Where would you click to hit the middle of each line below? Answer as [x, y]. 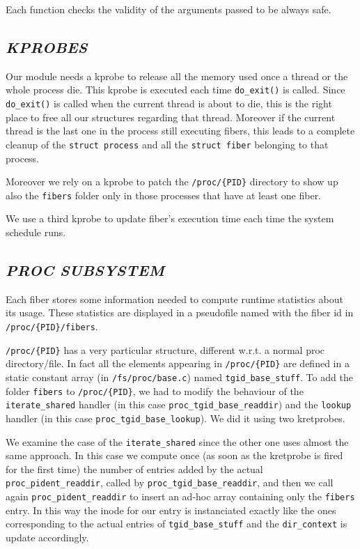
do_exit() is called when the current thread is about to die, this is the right [169, 103]
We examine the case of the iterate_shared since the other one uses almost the [177, 441]
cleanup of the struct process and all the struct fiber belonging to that [167, 144]
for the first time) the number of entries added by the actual [134, 469]
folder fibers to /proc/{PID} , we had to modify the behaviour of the [155, 391]
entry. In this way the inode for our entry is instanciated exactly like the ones [171, 510]
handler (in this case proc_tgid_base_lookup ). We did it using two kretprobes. [175, 418]
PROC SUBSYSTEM [85, 270]
